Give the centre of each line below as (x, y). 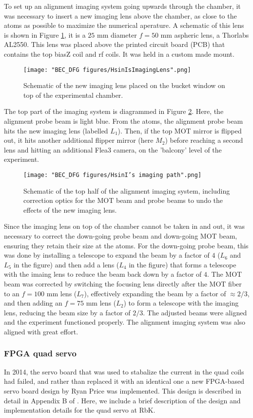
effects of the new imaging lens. (70, 209)
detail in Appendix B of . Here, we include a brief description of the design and (122, 400)
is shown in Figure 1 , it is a (45, 34)
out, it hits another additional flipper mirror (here (79, 140)
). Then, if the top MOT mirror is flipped (180, 130)
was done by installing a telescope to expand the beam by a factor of (107, 255)
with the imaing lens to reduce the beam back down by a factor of (103, 274)
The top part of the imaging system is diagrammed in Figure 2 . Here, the (114, 111)
